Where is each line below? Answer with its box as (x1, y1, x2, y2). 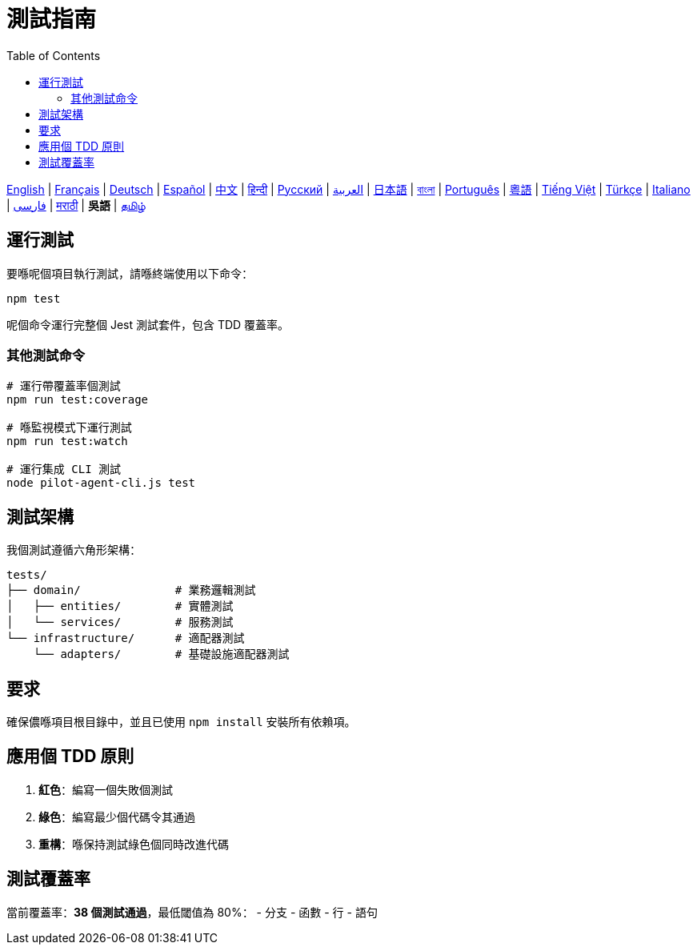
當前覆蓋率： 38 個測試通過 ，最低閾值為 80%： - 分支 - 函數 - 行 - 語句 (6, 905, 378, 919)
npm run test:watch (6, 435, 128, 448)
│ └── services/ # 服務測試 (6, 616, 234, 629)
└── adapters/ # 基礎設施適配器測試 (33, 648, 290, 661)
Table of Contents (6, 48, 101, 62)
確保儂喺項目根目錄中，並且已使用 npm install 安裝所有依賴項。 (6, 715, 356, 729)
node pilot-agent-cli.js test (6, 476, 196, 490)
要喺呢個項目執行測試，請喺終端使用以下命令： (6, 266, 253, 280)
